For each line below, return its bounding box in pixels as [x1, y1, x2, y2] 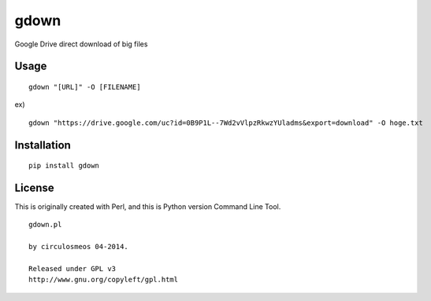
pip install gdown [28, 161, 100, 171]
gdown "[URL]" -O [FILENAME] [28, 83, 141, 91]
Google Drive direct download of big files [14, 39, 148, 49]
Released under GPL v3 [28, 264, 117, 273]
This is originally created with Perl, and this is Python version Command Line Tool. [14, 202, 281, 211]
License [14, 181, 54, 194]
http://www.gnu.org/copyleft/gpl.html [28, 275, 179, 284]
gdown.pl [28, 220, 62, 229]
